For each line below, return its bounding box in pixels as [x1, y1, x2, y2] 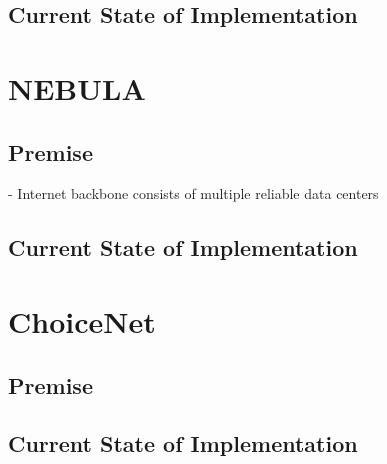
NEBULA [8, 67, 146, 108]
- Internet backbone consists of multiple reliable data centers [8, 183, 379, 204]
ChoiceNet [8, 300, 156, 341]
